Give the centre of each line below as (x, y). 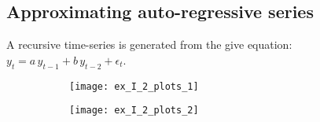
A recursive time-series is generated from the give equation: (149, 44)
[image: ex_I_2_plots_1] (134, 86)
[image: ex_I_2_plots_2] (134, 111)
